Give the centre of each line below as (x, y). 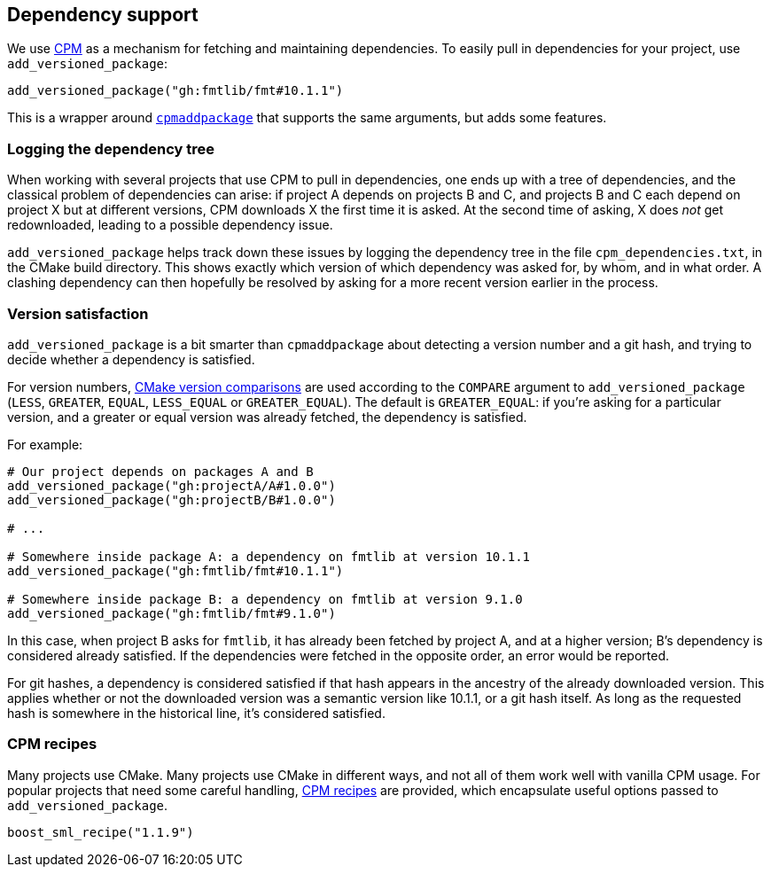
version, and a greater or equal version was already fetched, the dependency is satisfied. (267, 417)
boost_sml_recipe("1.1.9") (101, 832)
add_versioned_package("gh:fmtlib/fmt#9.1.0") (171, 613)
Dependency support (103, 15)
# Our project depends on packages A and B (160, 471)
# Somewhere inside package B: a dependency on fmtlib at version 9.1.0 (265, 599)
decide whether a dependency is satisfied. (131, 359)
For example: (45, 444)
